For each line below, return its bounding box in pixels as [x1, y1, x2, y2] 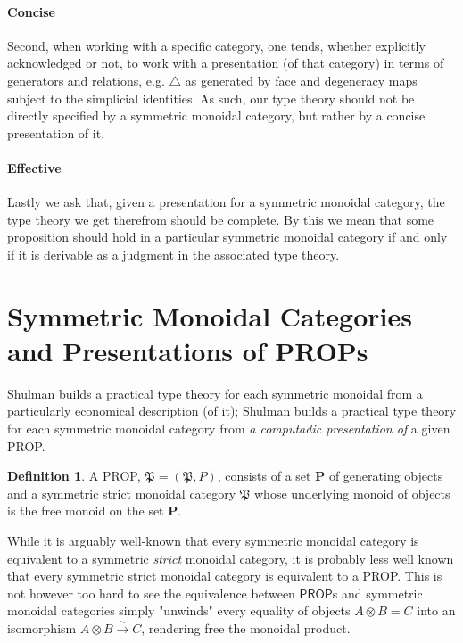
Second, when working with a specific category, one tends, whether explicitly [7, 36, 426, 54]
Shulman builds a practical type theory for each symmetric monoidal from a [7, 383, 423, 402]
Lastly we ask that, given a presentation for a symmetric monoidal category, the [7, 193, 445, 211]
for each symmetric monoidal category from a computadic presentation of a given [7, 419, 451, 438]
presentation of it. [7, 123, 105, 142]
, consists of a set [217, 466, 311, 485]
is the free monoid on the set [7, 501, 164, 520]
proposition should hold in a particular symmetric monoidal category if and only [7, 227, 448, 246]
